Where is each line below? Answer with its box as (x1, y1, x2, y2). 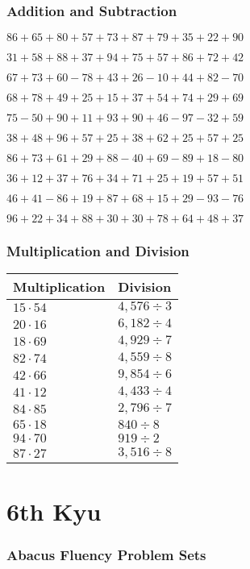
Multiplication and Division (6, 241, 190, 261)
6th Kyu (6, 494, 102, 527)
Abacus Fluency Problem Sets (6, 544, 206, 564)
